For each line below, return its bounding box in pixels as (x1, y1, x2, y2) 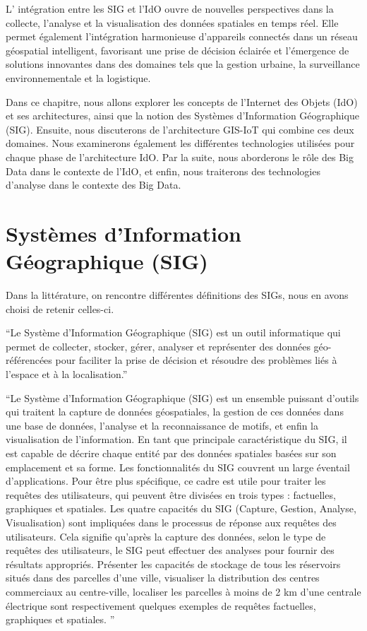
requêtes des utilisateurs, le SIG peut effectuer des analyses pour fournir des (6, 543, 335, 558)
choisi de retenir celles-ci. (6, 301, 114, 316)
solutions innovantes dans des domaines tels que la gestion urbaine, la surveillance (6, 57, 360, 71)
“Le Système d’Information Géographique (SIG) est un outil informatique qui (6, 325, 341, 340)
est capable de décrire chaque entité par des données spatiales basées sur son (6, 445, 337, 460)
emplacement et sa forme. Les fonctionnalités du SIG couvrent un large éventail (6, 459, 350, 474)
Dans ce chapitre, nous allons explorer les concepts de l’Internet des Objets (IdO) (6, 94, 358, 109)
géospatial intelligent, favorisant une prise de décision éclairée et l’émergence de (6, 42, 349, 57)
